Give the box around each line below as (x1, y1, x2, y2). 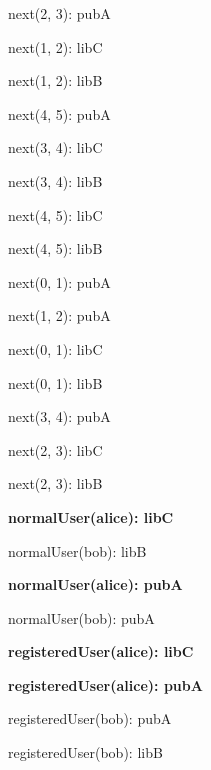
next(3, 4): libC (8, 137, 103, 158)
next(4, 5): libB (8, 238, 103, 259)
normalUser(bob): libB (8, 540, 147, 561)
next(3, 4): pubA (8, 406, 111, 427)
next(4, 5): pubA (8, 103, 111, 124)
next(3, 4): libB (8, 170, 103, 191)
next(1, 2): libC (8, 36, 103, 57)
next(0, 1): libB (8, 372, 103, 393)
